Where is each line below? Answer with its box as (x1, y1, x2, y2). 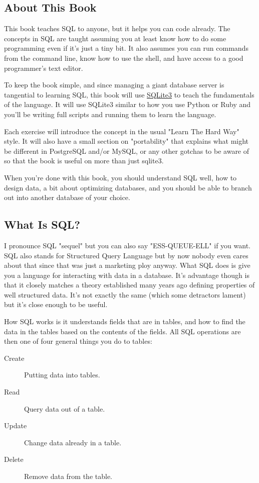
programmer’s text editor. (4, 62, 83, 73)
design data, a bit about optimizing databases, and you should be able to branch (4, 182, 252, 192)
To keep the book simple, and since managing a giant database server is (4, 79, 224, 90)
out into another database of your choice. (4, 192, 130, 203)
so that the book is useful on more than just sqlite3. (4, 155, 164, 166)
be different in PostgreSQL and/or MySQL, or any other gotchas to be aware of (4, 145, 249, 156)
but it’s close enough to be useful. (4, 299, 108, 310)
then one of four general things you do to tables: (4, 336, 152, 346)
